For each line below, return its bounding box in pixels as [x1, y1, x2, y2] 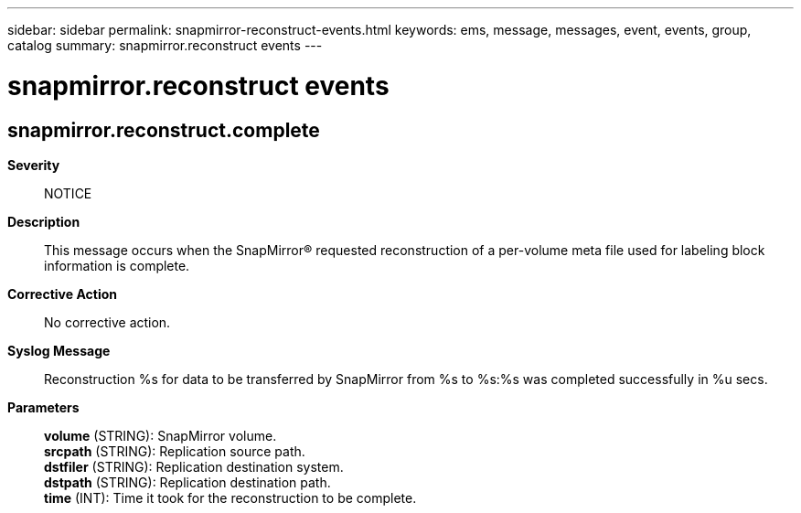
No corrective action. [44, 314, 171, 330]
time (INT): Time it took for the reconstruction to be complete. [44, 489, 417, 506]
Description [7, 213, 80, 230]
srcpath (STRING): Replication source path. [44, 443, 305, 459]
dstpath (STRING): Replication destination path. [44, 474, 331, 490]
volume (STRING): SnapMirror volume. [44, 427, 277, 444]
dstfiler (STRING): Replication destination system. [44, 458, 344, 475]
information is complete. [44, 257, 190, 273]
